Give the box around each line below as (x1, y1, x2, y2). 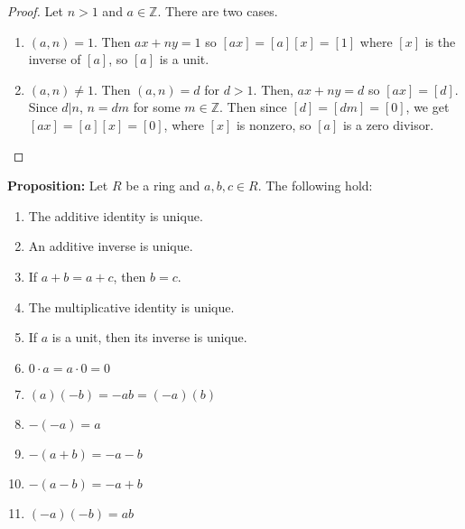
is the (424, 32, 456, 51)
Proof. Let (7, 2, 63, 20)
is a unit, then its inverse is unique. (51, 328, 247, 347)
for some (133, 97, 181, 116)
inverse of (28, 50, 81, 69)
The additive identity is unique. (28, 206, 203, 225)
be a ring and (126, 176, 200, 195)
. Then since (219, 97, 287, 116)
